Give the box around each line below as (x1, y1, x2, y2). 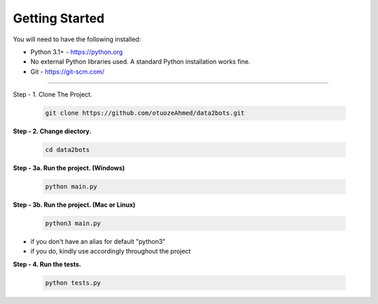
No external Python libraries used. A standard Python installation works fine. (30, 57, 251, 66)
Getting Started (13, 11, 105, 26)
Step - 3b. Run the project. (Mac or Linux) (13, 200, 136, 209)
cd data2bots (45, 146, 90, 154)
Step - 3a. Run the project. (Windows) (13, 164, 125, 172)
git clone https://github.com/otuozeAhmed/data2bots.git (45, 109, 245, 117)
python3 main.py (45, 219, 101, 227)
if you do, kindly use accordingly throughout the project (30, 247, 191, 256)
